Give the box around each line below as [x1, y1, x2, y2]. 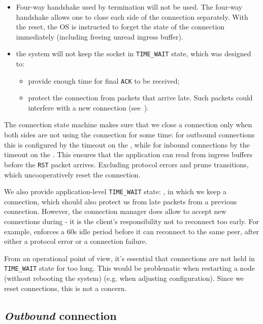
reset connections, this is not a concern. [4, 282, 127, 293]
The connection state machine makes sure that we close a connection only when [4, 119, 252, 130]
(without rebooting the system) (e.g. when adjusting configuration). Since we [4, 272, 244, 283]
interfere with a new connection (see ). [28, 102, 149, 113]
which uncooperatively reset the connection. [4, 169, 141, 179]
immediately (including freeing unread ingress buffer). [16, 31, 183, 42]
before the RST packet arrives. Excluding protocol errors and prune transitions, [4, 159, 249, 169]
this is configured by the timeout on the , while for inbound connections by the [4, 139, 250, 150]
